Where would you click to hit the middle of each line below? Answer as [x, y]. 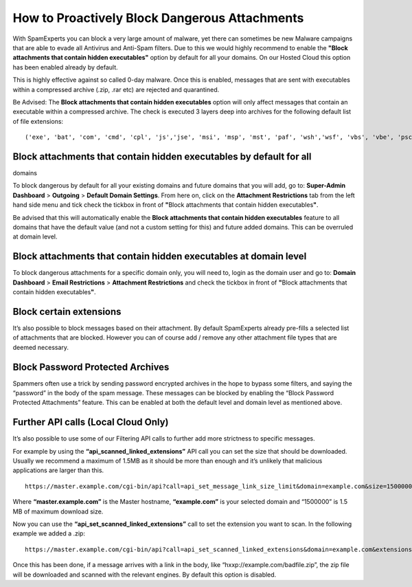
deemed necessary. [41, 347]
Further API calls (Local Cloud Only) [91, 422]
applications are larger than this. [58, 470]
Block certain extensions [67, 312]
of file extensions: [38, 121]
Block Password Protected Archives [91, 367]
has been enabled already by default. [65, 67]
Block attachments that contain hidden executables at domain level [160, 257]
